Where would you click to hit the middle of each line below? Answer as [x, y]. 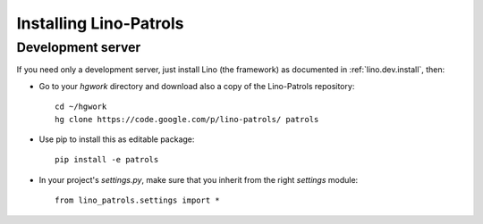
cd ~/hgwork [81, 107]
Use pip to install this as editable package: [117, 139]
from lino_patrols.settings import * [138, 200]
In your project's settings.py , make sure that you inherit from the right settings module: [199, 179]
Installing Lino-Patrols [100, 23]
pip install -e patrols [107, 160]
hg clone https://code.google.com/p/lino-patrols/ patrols [187, 119]
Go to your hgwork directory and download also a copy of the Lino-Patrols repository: [197, 86]
